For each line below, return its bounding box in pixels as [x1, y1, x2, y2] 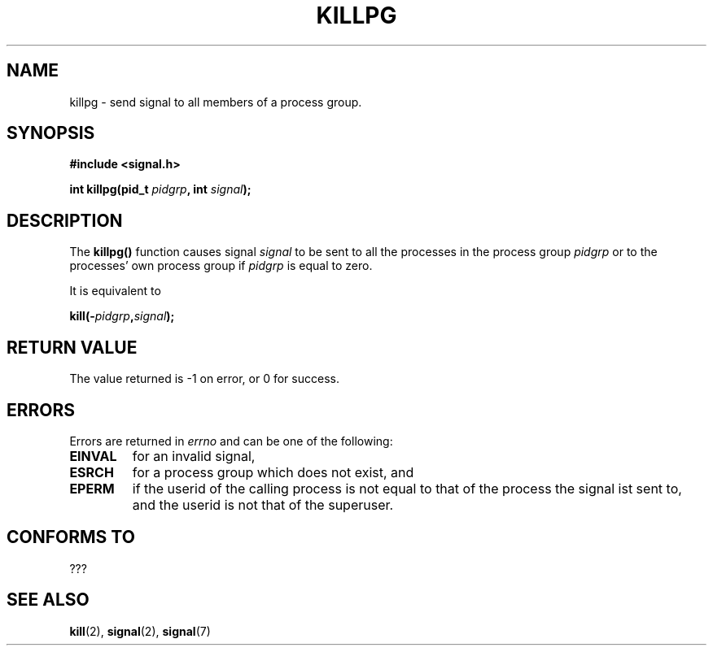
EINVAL [69, 447, 117, 464]
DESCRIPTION [7, 210, 123, 231]
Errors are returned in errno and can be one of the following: [69, 433, 393, 448]
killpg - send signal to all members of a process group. [69, 94, 362, 109]
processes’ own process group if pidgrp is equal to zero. [69, 259, 373, 273]
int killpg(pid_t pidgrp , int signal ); [69, 182, 252, 197]
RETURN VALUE [7, 337, 138, 358]
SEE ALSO [7, 589, 90, 611]
